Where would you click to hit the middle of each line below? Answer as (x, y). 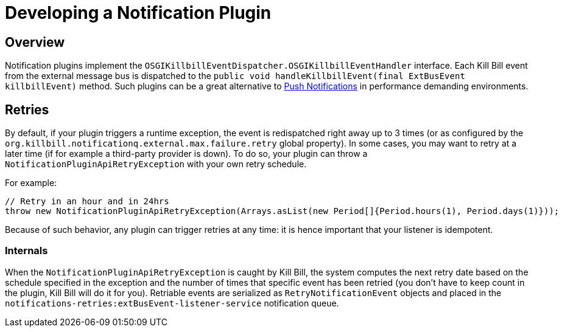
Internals (26, 251)
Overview (35, 42)
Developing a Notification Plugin (138, 13)
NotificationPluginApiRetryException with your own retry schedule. (156, 164)
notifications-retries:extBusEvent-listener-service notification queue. (172, 303)
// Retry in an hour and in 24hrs (87, 202)
